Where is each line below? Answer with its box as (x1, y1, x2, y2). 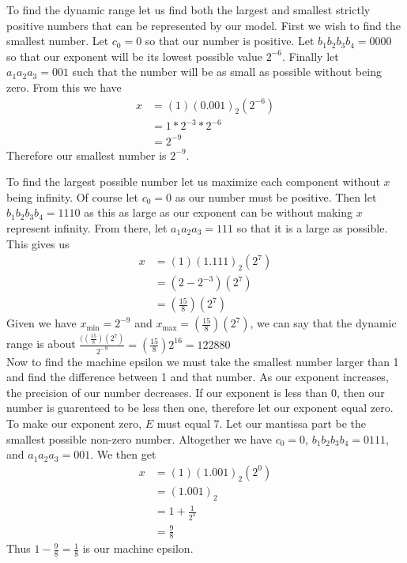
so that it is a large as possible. (236, 220, 388, 236)
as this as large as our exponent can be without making (84, 204, 353, 221)
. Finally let (281, 47, 339, 64)
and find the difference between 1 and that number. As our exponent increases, (6, 368, 389, 385)
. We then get (90, 446, 156, 463)
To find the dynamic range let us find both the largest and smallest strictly (6, 2, 371, 17)
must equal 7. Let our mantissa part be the (156, 415, 367, 431)
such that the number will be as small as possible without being (72, 63, 382, 80)
